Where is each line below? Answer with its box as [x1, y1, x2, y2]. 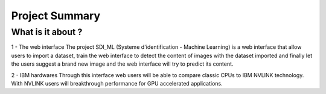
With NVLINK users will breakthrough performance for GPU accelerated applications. [11, 80, 223, 87]
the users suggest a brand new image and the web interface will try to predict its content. [11, 60, 234, 67]
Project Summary [11, 9, 101, 22]
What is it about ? [11, 27, 83, 37]
